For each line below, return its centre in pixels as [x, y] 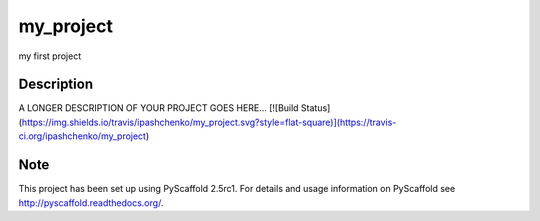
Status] [315, 108]
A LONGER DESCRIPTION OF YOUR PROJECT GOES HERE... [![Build [158, 108]
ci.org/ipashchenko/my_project [82, 136]
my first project [50, 56]
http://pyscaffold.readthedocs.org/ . [91, 202]
